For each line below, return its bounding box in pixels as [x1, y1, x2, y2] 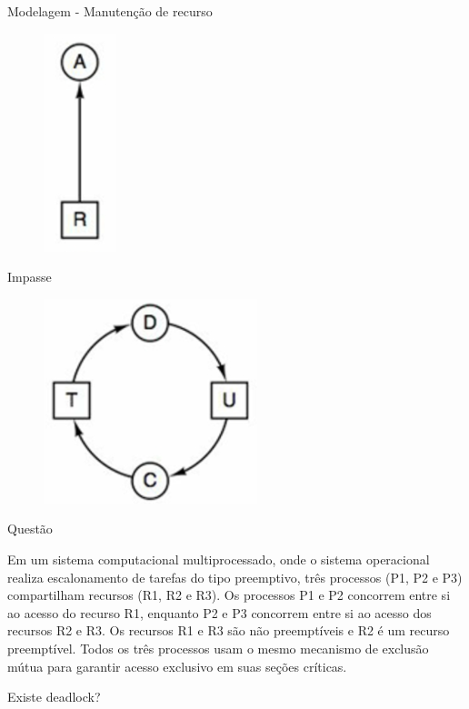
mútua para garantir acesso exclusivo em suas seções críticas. [7, 656, 347, 675]
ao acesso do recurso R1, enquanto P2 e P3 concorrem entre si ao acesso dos [7, 603, 432, 622]
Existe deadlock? [7, 687, 101, 706]
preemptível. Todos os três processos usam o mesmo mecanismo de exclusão [7, 638, 429, 657]
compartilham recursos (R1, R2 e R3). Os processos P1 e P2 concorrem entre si [7, 585, 451, 604]
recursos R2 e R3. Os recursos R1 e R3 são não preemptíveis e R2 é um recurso [7, 621, 450, 640]
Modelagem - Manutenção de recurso [7, 2, 213, 20]
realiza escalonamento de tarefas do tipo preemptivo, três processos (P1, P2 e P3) [7, 567, 463, 586]
